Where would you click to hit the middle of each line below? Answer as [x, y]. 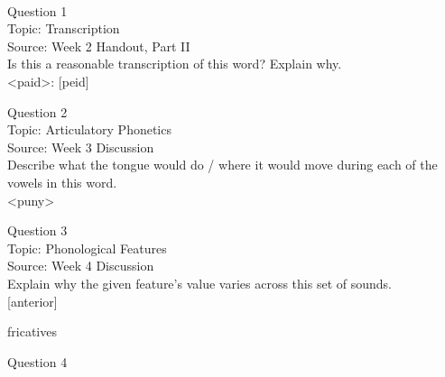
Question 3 [37, 230]
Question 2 [37, 111]
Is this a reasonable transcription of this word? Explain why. [175, 64]
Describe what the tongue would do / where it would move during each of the [222, 165]
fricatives [32, 331]
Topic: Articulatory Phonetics [89, 129]
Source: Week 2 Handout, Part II [99, 46]
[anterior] [32, 301]
